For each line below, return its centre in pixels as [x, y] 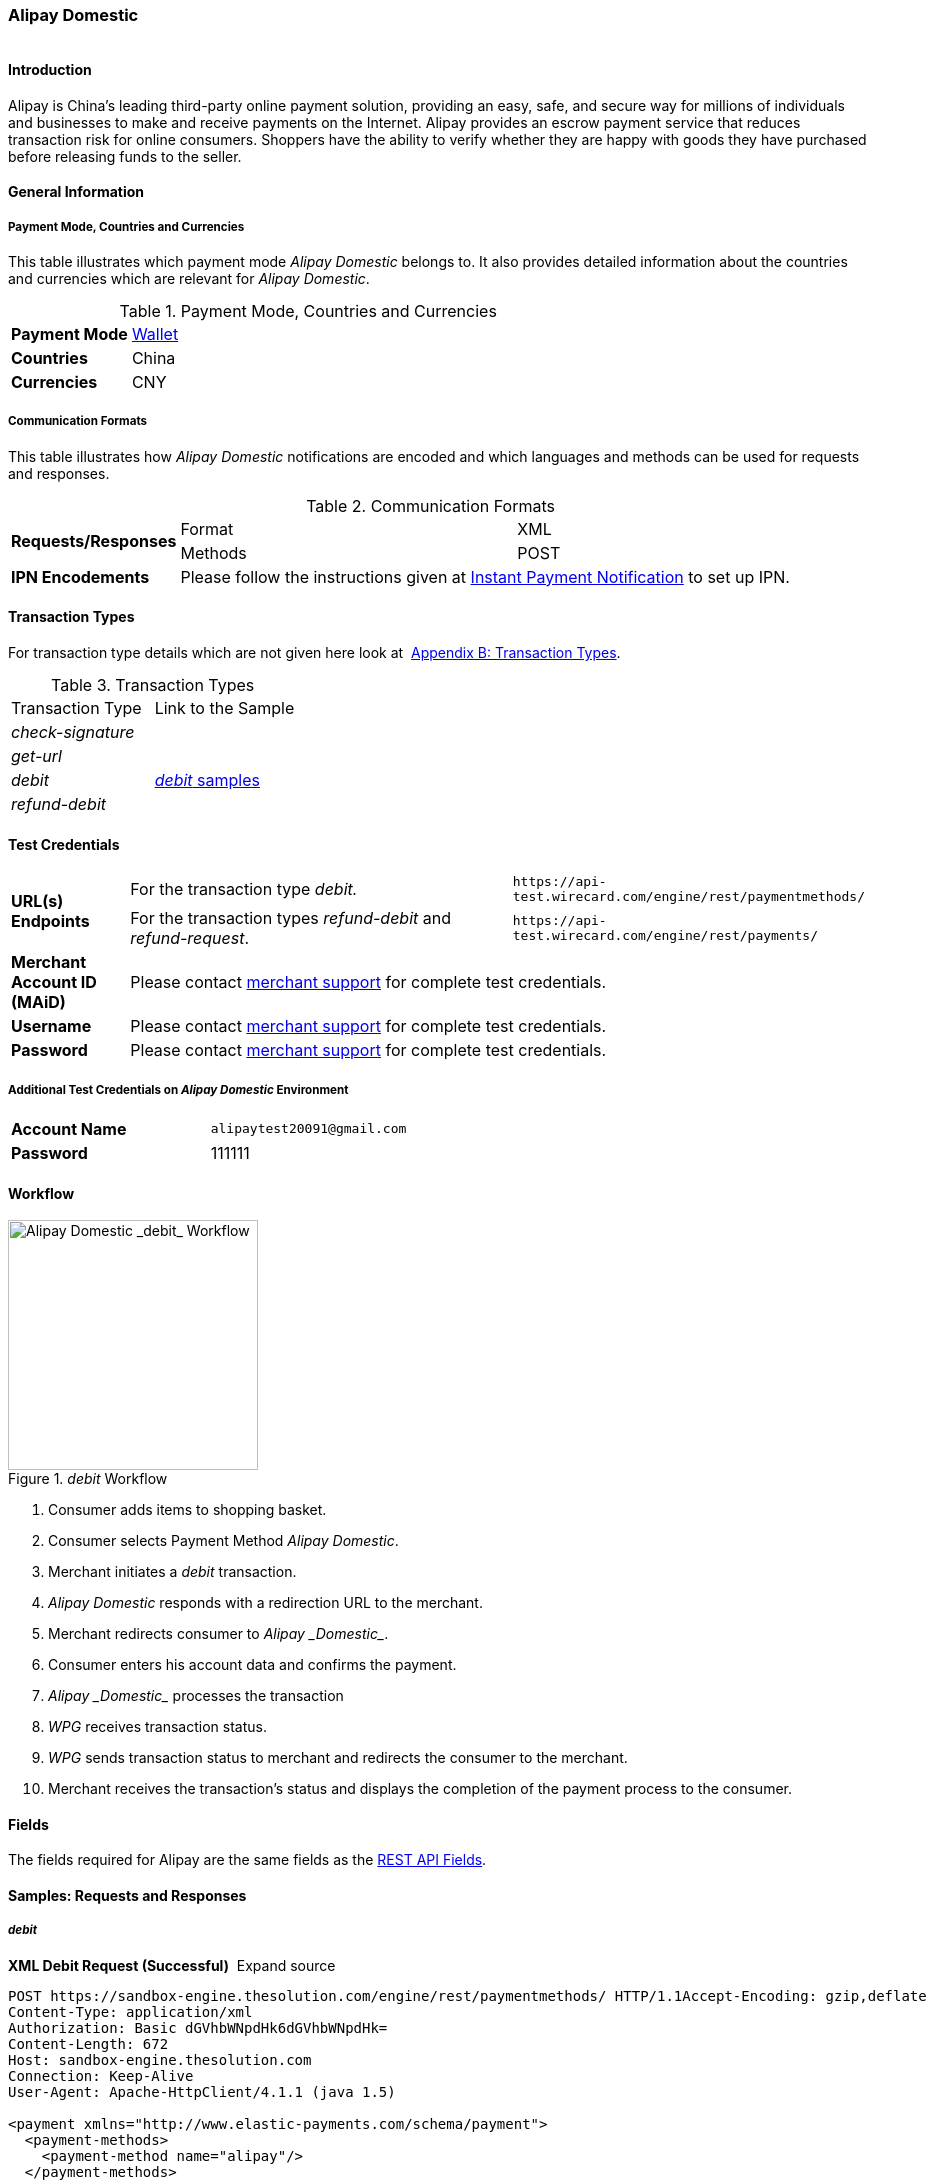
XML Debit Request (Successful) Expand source [172, 1965]
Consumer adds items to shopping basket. [187, 1510]
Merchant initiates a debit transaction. [172, 1572]
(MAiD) [38, 1002]
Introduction [50, 69]
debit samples [207, 779]
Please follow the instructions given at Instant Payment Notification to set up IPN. [485, 576]
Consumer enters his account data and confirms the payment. [252, 1665]
